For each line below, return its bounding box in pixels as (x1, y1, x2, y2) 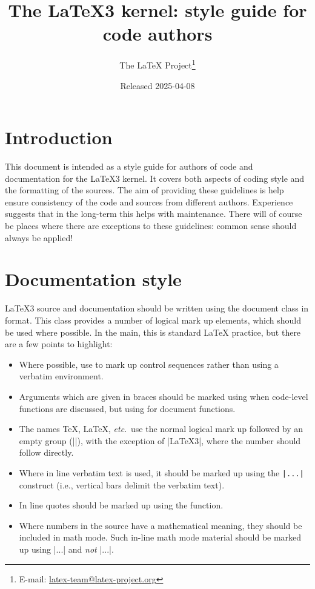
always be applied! (5, 231, 73, 244)
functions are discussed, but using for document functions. (19, 402, 236, 414)
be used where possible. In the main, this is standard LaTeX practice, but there (5, 325, 301, 338)
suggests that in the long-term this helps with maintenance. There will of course (5, 207, 302, 220)
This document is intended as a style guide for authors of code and (5, 160, 253, 173)
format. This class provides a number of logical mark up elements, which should (5, 313, 302, 326)
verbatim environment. (19, 370, 104, 382)
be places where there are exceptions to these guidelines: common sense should (5, 219, 297, 232)
